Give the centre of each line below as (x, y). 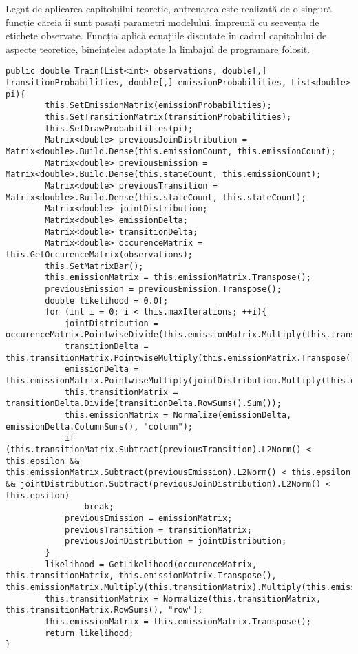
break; (99, 507)
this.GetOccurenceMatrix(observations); (99, 254)
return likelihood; (89, 633)
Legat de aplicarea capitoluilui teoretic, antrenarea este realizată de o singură (169, 8)
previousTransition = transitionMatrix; (158, 530)
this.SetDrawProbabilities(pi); (119, 128)
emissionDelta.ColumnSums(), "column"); (99, 426)
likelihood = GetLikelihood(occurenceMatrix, (151, 564)
